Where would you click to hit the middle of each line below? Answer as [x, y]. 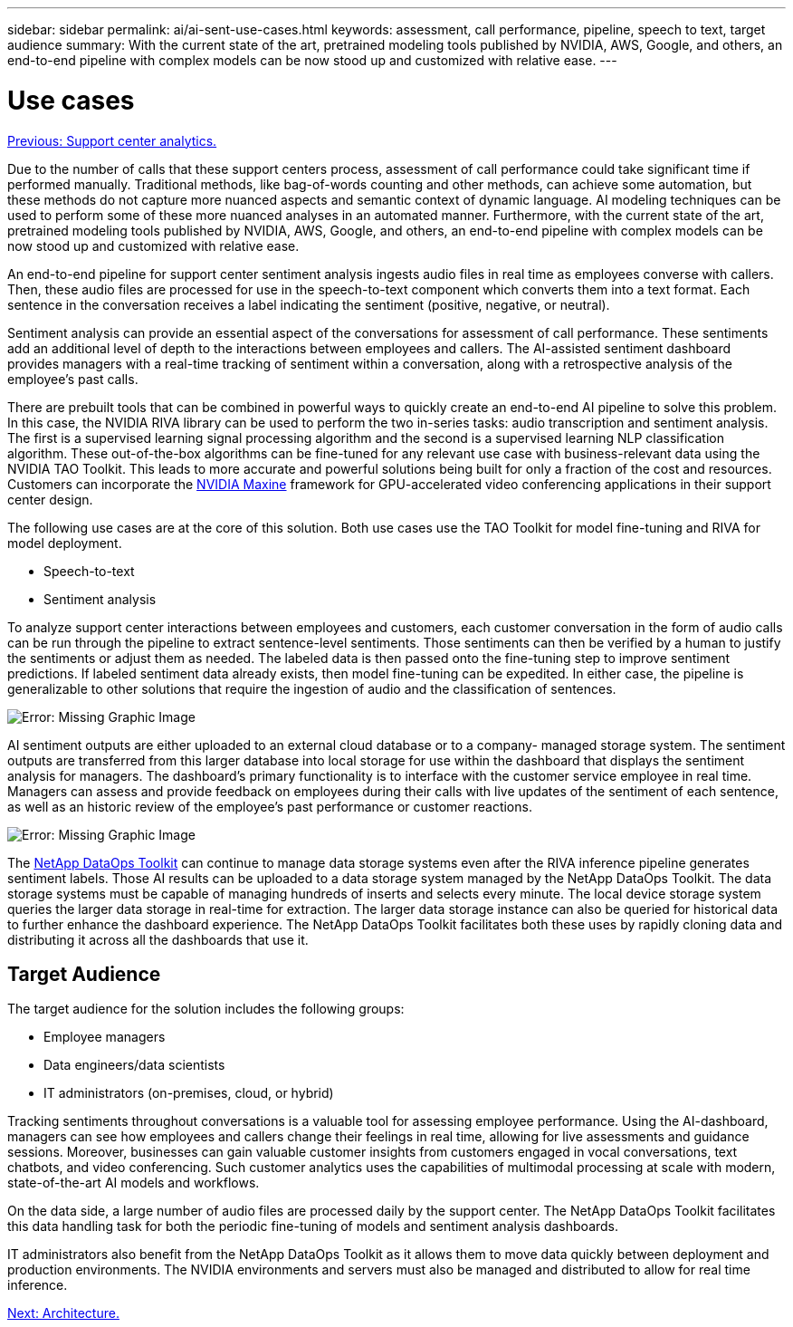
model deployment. [65, 543]
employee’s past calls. [73, 379]
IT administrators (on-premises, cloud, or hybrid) [189, 1093]
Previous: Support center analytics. [112, 140]
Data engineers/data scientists [134, 1065]
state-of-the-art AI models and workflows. [134, 1183]
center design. [50, 499]
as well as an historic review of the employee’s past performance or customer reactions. [270, 806]
